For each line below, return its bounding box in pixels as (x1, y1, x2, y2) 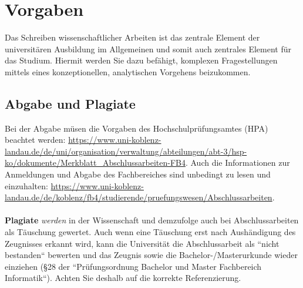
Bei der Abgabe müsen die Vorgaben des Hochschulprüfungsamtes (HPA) (5, 122, 268, 134)
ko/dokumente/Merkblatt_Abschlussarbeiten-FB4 (5, 156, 186, 169)
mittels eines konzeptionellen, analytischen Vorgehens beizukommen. (5, 65, 251, 78)
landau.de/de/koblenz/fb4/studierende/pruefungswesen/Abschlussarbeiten (5, 191, 272, 203)
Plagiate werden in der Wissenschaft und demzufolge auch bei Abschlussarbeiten (5, 214, 299, 226)
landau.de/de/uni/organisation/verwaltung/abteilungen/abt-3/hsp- (5, 145, 247, 157)
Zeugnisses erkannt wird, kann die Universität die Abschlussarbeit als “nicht (5, 237, 280, 249)
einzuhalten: (5, 179, 48, 192)
